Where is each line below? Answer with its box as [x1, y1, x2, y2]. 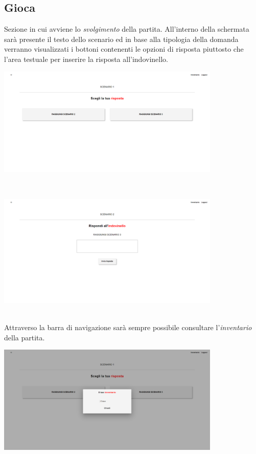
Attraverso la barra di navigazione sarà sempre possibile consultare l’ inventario [4, 321, 252, 332]
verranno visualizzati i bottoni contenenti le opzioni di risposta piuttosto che [4, 44, 244, 54]
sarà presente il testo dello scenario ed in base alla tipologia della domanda [4, 33, 239, 44]
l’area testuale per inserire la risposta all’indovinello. [4, 53, 168, 64]
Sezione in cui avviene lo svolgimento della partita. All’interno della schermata [4, 24, 249, 34]
